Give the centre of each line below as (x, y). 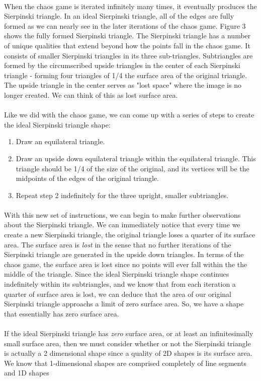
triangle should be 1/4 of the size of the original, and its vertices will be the (133, 168)
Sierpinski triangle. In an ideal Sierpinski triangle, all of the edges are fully (119, 16)
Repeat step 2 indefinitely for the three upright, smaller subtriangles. (122, 195)
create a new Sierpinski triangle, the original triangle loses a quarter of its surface (130, 235)
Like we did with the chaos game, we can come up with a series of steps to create (129, 115)
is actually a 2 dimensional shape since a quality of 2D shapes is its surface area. (128, 353)
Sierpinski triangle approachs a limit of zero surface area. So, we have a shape (124, 304)
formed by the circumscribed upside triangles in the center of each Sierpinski (122, 65)
